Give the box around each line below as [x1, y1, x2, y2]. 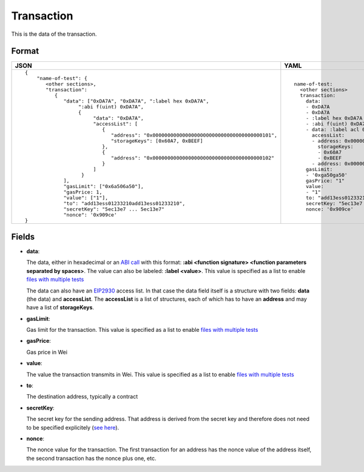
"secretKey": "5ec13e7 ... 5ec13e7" [63, 206, 165, 212]
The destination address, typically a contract [26, 393, 138, 400]
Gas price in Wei [26, 348, 68, 356]
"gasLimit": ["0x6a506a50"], [63, 183, 144, 190]
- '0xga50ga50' [305, 172, 348, 178]
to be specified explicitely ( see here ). [26, 423, 120, 431]
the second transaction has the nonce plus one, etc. [26, 454, 157, 462]
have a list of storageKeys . [26, 304, 94, 311]
